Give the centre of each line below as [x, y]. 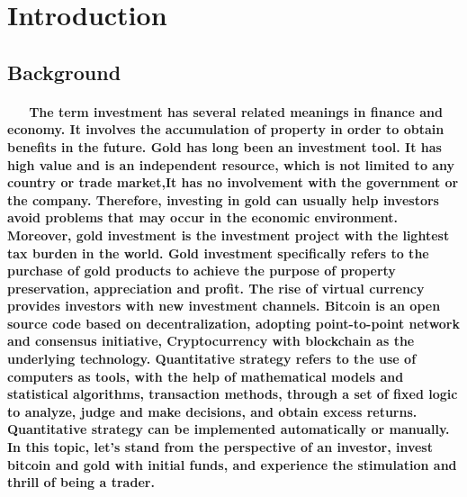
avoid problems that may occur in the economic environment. [203, 217]
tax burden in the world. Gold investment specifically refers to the [218, 253]
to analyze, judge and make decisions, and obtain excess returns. [212, 411]
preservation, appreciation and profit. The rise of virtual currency [216, 288]
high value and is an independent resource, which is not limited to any [231, 164]
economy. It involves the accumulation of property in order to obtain [226, 129]
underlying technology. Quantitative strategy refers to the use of [212, 359]
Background [64, 72]
